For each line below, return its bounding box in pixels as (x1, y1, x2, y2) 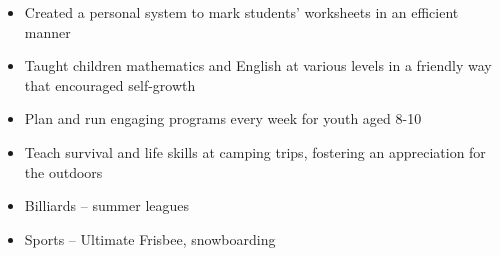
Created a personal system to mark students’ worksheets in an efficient (24, 2, 459, 22)
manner (24, 21, 71, 42)
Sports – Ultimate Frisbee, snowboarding (24, 228, 276, 249)
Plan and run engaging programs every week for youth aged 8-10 (24, 108, 422, 129)
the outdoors (24, 161, 103, 182)
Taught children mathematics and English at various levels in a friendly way (24, 55, 492, 76)
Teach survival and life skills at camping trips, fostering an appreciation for (24, 141, 486, 162)
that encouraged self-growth (24, 74, 196, 95)
